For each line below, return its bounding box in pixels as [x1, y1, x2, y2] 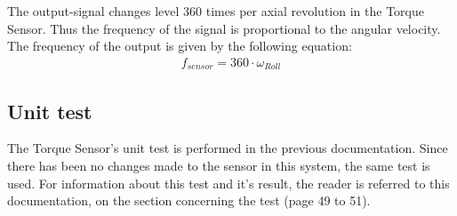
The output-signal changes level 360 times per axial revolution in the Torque [7, 2, 424, 20]
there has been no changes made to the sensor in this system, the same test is [7, 156, 430, 175]
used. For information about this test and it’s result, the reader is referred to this [7, 173, 450, 192]
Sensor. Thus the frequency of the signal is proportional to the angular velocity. [7, 19, 441, 37]
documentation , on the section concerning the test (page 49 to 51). [7, 191, 371, 210]
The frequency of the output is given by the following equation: [7, 36, 352, 55]
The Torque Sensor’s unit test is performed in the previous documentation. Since [7, 139, 448, 157]
